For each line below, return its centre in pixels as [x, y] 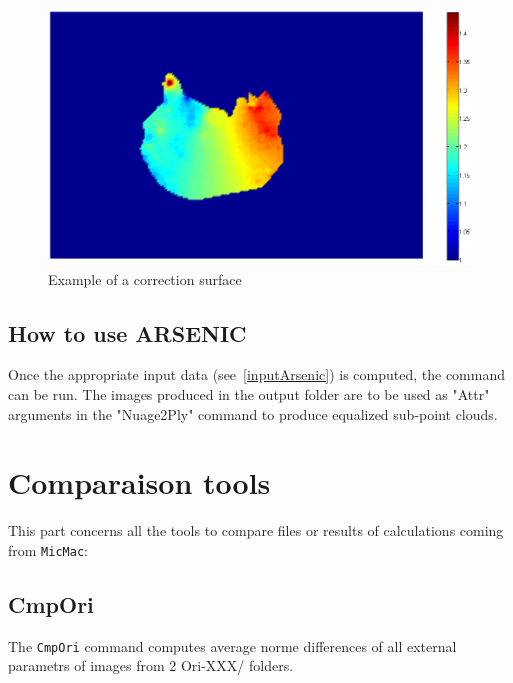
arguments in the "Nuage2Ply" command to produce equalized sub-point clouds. [253, 413]
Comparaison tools [139, 482]
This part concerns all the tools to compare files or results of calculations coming [256, 530]
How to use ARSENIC [127, 332]
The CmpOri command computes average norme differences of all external [232, 645]
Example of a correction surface [145, 278]
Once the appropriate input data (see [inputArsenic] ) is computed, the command [256, 374]
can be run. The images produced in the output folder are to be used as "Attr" [249, 394]
